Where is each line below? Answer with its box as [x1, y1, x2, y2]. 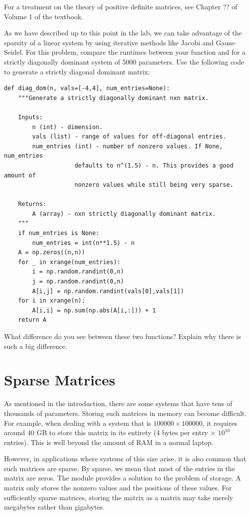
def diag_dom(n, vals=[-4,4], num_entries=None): [4, 85, 170, 92]
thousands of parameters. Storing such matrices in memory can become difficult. [4, 408, 247, 418]
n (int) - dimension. [32, 123, 103, 131]
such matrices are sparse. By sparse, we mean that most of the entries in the [4, 463, 235, 473]
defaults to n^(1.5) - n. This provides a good [74, 162, 234, 169]
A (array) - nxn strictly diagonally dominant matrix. [32, 210, 216, 217]
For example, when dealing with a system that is [4, 417, 151, 428]
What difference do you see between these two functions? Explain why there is [4, 331, 241, 341]
